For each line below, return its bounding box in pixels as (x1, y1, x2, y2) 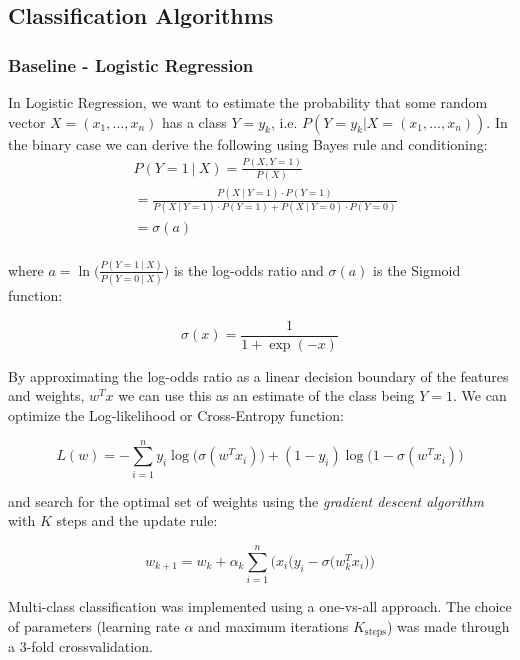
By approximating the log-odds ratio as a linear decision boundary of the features (8, 365, 509, 386)
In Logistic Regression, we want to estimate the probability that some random (8, 92, 488, 112)
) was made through (386, 615, 510, 636)
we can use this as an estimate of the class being (118, 385, 415, 406)
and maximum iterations (198, 615, 349, 636)
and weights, (8, 385, 85, 406)
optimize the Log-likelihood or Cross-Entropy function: (8, 405, 344, 426)
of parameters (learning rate (8, 615, 180, 636)
